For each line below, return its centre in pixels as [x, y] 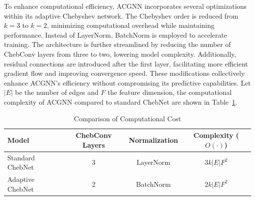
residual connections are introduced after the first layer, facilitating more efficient [126, 63]
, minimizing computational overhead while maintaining [131, 25]
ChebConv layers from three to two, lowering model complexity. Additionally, [120, 54]
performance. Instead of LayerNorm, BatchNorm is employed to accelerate [115, 34]
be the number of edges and [57, 92]
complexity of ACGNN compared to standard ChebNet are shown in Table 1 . [121, 101]
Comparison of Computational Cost [127, 118]
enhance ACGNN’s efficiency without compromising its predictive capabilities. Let [127, 82]
